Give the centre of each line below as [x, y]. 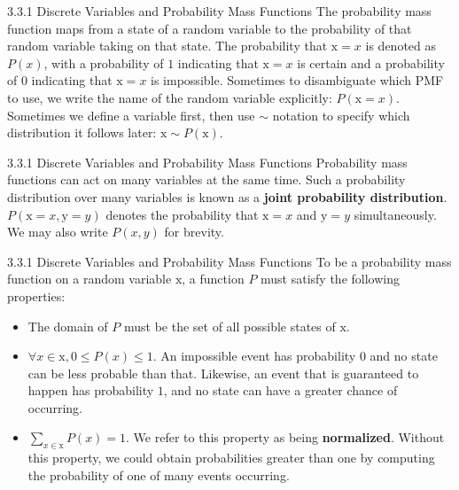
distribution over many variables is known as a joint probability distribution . [227, 196]
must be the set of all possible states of [229, 326]
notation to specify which [341, 115]
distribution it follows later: [82, 132]
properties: [36, 296]
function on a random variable [89, 279]
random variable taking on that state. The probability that [167, 46]
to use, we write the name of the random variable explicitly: [170, 97]
